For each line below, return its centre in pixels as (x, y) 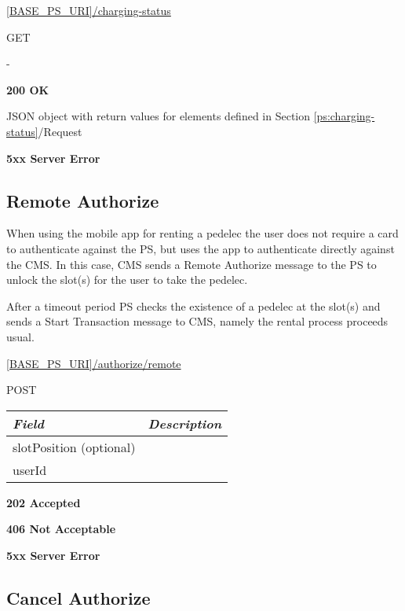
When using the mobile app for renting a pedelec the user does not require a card (202, 233)
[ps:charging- (344, 116)
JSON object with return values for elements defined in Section (159, 116)
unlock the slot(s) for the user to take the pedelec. (127, 280)
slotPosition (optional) (74, 447)
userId (30, 469)
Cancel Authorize (78, 597)
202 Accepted (44, 502)
